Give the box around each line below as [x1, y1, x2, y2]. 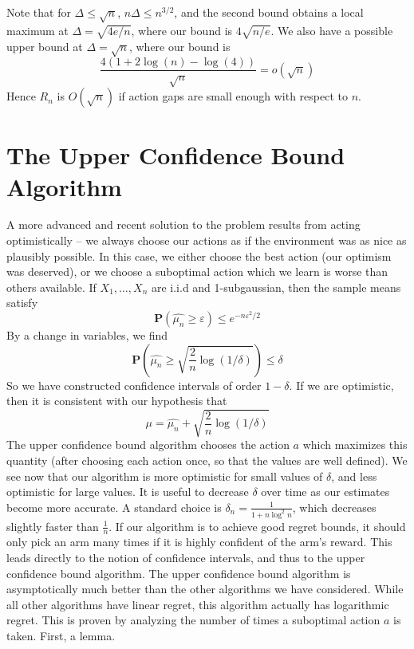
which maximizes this [302, 436, 408, 453]
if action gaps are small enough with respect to [118, 88, 348, 104]
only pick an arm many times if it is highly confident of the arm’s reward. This [6, 533, 392, 550]
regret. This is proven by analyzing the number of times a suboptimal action [6, 612, 380, 628]
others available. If [6, 278, 97, 295]
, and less [331, 467, 377, 484]
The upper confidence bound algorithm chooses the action [6, 436, 290, 453]
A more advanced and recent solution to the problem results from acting [6, 216, 361, 233]
